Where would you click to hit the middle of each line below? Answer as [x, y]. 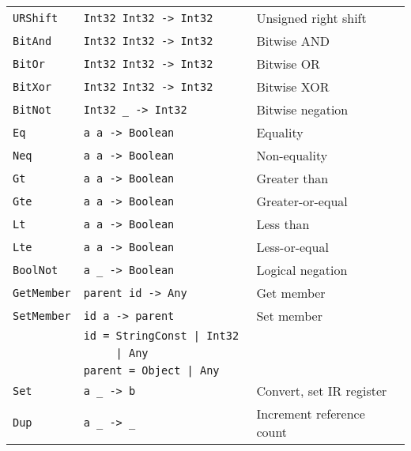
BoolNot [36, 270]
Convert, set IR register [322, 391]
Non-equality [292, 155]
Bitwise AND [293, 41]
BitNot [32, 109]
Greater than [292, 178]
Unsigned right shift [311, 18]
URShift [36, 18]
